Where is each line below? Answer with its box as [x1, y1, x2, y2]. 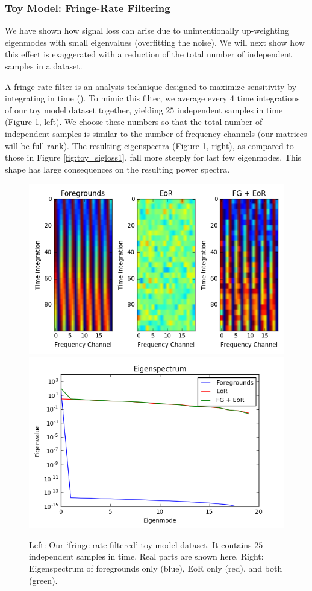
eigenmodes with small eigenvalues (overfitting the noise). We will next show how [5, 36, 305, 48]
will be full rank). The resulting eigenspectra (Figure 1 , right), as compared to [5, 139, 294, 152]
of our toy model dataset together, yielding [5, 103, 163, 116]
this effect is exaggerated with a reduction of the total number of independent [5, 48, 292, 60]
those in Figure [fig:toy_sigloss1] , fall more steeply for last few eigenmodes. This [5, 151, 302, 164]
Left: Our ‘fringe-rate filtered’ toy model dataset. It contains [29, 538, 252, 551]
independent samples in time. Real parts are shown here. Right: [29, 550, 264, 563]
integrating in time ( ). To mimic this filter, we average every [5, 92, 228, 104]
